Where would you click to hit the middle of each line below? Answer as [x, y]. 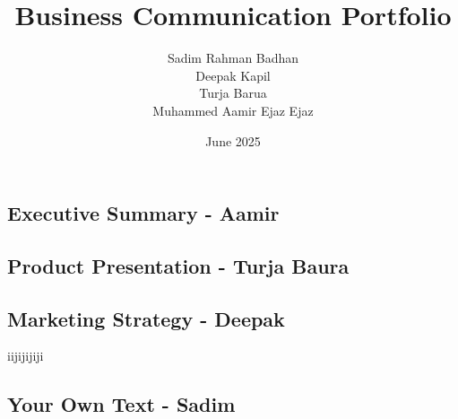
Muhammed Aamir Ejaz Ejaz [233, 110]
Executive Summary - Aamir [143, 213]
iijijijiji [26, 356]
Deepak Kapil [233, 75]
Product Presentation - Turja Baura [178, 265]
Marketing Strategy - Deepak [146, 318]
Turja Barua [233, 93]
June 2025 [233, 140]
